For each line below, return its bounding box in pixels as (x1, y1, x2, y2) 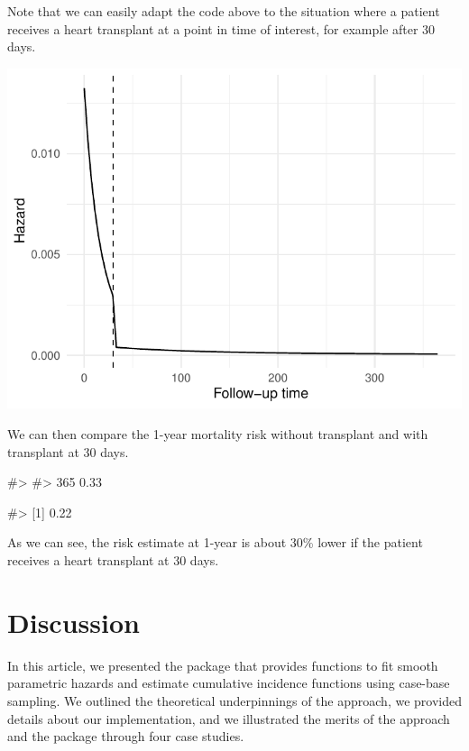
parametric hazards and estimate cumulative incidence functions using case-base (7, 673, 450, 692)
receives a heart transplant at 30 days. (7, 551, 219, 569)
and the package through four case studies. (7, 727, 244, 746)
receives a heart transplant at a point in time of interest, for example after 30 (7, 19, 436, 38)
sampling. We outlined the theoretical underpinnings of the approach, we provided (7, 691, 462, 710)
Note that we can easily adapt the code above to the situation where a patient (7, 2, 440, 20)
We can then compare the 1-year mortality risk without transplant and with (7, 425, 428, 444)
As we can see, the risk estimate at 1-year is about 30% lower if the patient (7, 533, 423, 552)
